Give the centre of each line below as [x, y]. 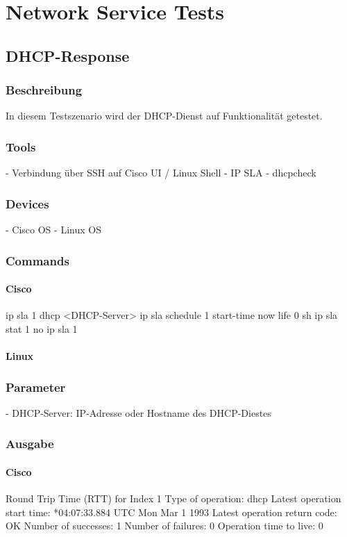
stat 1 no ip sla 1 [42, 328]
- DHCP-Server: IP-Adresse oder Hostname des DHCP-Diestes [138, 412]
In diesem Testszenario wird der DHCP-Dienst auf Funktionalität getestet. [164, 116]
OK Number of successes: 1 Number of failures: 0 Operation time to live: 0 [164, 526]
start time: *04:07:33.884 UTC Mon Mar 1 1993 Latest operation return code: [171, 512]
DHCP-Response [68, 55]
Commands [37, 260]
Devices [27, 203]
